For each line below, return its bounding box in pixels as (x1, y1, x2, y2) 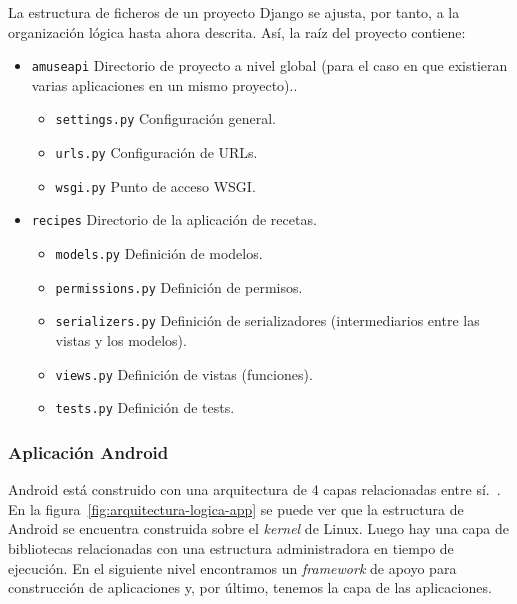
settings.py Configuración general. (55, 108, 276, 129)
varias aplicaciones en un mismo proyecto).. (31, 74, 298, 95)
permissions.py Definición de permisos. (55, 276, 303, 297)
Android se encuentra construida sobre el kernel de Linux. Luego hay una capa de (8, 518, 510, 539)
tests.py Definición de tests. (55, 397, 235, 418)
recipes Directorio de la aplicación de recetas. (31, 209, 317, 230)
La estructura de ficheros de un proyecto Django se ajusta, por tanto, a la (8, 2, 460, 22)
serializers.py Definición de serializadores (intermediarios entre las (55, 310, 480, 331)
